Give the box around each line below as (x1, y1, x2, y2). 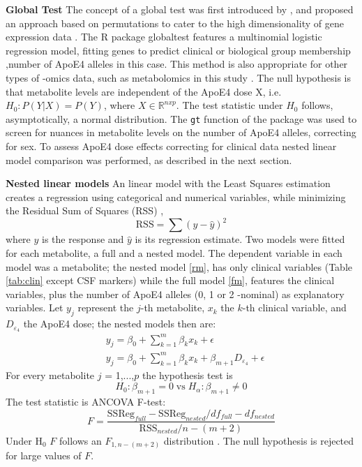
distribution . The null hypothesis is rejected (163, 433, 354, 447)
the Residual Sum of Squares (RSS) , (6, 203, 164, 218)
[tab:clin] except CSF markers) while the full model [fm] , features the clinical (6, 273, 335, 288)
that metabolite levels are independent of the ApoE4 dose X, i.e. (6, 84, 282, 98)
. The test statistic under (176, 98, 283, 112)
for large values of (6, 448, 82, 463)
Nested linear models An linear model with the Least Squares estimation (6, 176, 331, 191)
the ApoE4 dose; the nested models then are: (23, 316, 216, 331)
